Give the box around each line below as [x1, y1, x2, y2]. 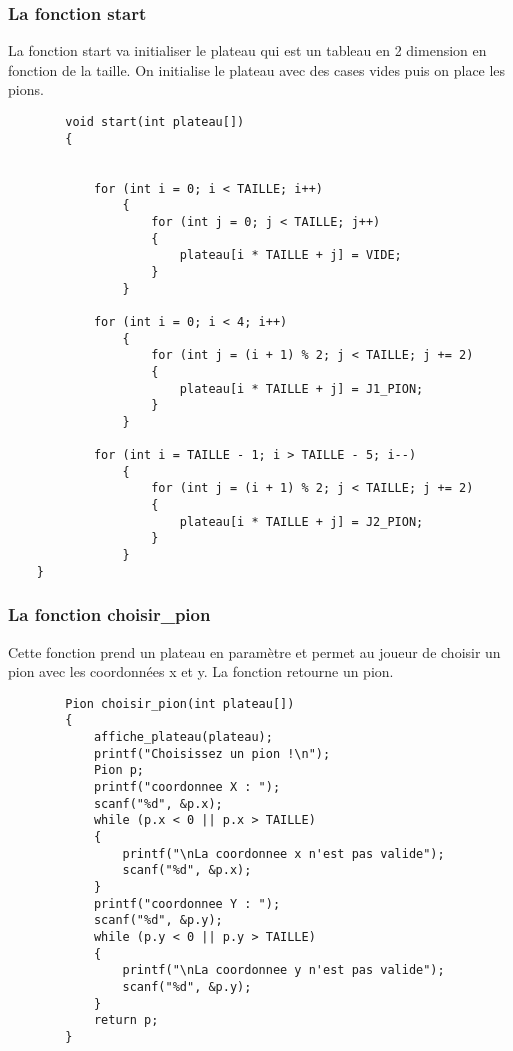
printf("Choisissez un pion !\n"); [93, 746, 331, 761]
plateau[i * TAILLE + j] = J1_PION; [179, 381, 424, 396]
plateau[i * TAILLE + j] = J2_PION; [179, 514, 424, 529]
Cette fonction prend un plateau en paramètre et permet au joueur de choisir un [8, 641, 501, 662]
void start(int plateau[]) [65, 115, 245, 129]
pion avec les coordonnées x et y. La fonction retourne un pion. [8, 661, 394, 682]
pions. [8, 79, 44, 100]
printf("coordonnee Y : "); [93, 896, 281, 911]
